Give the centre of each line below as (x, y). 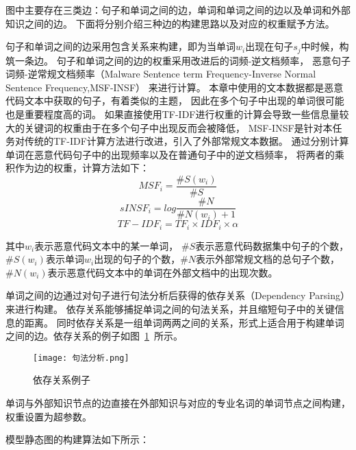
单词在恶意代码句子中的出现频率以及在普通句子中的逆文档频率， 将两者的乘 (175, 154)
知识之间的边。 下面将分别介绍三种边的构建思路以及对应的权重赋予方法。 (170, 23)
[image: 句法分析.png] (81, 358)
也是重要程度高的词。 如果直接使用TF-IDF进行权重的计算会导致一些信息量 (173, 114)
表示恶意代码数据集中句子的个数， (272, 245)
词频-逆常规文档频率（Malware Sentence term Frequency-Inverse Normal (161, 74)
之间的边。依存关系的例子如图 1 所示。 (94, 336)
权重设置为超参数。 (49, 416)
